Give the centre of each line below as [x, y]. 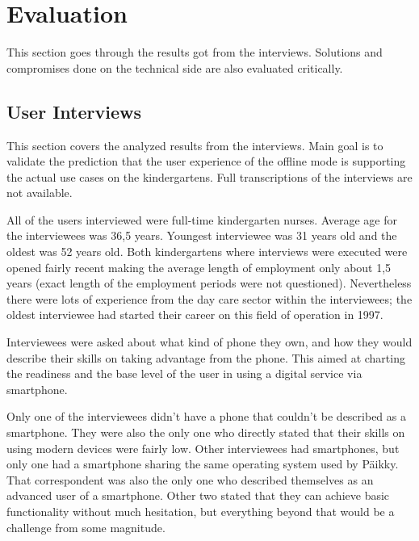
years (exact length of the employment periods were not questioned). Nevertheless [209, 283]
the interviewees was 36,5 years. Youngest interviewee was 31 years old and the [202, 235]
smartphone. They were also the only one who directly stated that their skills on [206, 432]
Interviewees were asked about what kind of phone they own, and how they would [209, 342]
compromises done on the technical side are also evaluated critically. [175, 67]
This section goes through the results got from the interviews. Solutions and [195, 52]
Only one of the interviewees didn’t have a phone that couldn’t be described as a [206, 416]
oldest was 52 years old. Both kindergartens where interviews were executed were [207, 252]
